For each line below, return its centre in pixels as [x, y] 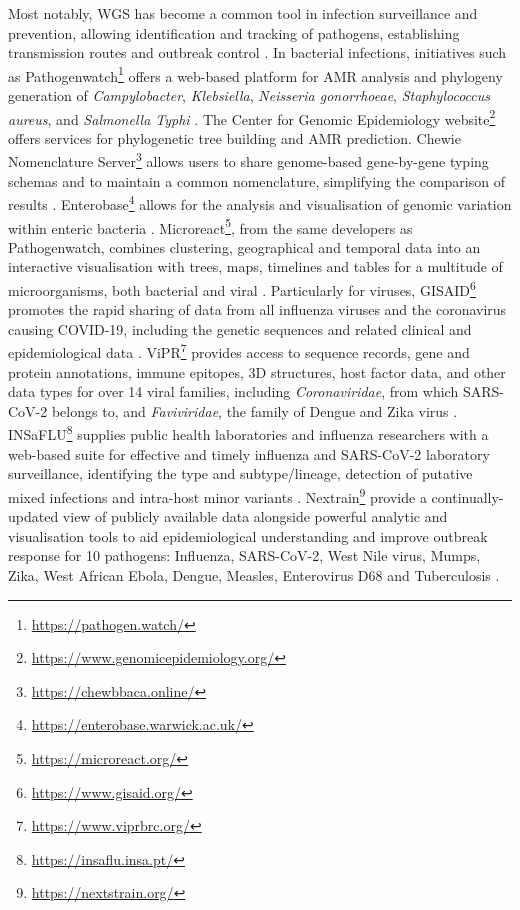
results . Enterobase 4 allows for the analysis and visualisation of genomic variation [260, 202]
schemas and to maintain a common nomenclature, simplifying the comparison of [256, 180]
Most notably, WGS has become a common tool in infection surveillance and [243, 13]
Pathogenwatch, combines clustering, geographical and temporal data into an [244, 246]
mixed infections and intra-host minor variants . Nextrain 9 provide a [217, 495]
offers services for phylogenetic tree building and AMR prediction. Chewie [234, 137]
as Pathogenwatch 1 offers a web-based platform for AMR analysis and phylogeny [255, 74]
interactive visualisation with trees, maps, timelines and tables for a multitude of [255, 266]
